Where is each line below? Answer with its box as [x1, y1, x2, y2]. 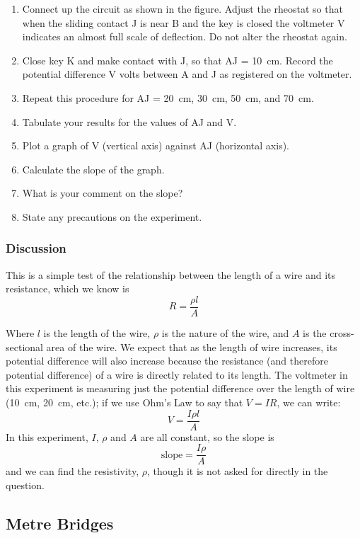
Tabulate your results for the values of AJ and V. [22, 114, 237, 129]
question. [6, 477, 45, 492]
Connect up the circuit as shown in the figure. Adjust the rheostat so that [22, 1, 343, 16]
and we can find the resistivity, [6, 464, 139, 479]
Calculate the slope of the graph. [22, 161, 165, 176]
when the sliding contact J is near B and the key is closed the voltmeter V [22, 15, 345, 30]
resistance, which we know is [6, 281, 129, 296]
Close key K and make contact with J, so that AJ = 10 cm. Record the [22, 52, 333, 67]
